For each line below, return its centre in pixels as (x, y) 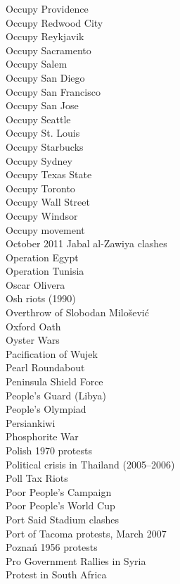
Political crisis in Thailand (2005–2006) (90, 464)
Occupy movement (45, 229)
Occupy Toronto (40, 188)
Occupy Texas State (49, 174)
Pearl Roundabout (45, 367)
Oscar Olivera (36, 284)
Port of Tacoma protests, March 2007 (86, 533)
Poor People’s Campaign (59, 491)
